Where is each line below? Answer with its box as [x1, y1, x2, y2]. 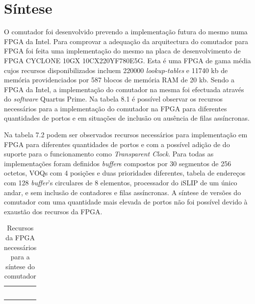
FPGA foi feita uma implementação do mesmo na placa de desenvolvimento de [4, 46, 241, 56]
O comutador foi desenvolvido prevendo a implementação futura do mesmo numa [4, 26, 248, 37]
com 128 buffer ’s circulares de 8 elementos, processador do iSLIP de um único [4, 177, 237, 188]
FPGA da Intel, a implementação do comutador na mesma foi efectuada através [4, 84, 244, 94]
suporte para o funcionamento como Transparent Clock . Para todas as [4, 149, 214, 159]
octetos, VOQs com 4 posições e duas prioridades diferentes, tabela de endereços [4, 168, 246, 178]
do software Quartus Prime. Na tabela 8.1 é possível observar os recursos [4, 94, 223, 104]
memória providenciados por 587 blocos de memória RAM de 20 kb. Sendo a [4, 75, 234, 85]
